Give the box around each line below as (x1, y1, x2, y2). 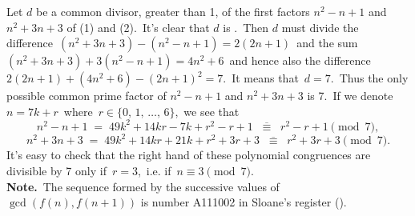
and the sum (296, 34, 358, 51)
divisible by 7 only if (6, 162, 107, 178)
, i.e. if (137, 162, 171, 178)
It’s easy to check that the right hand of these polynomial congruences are (6, 146, 371, 163)
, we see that (175, 102, 240, 119)
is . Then (223, 18, 269, 35)
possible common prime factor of (6, 87, 167, 104)
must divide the (281, 18, 359, 35)
